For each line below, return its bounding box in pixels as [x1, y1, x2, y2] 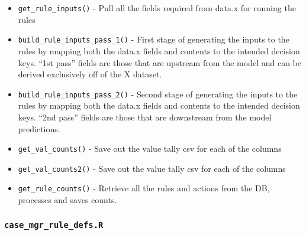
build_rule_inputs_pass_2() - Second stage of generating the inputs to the [18, 87, 298, 100]
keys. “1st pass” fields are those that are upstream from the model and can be [18, 56, 301, 68]
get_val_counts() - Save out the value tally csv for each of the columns [18, 142, 282, 155]
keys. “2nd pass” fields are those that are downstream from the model [18, 110, 272, 123]
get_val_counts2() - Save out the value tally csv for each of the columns [18, 162, 286, 174]
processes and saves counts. [18, 194, 117, 206]
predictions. [18, 122, 60, 135]
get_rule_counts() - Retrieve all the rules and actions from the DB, [18, 182, 270, 194]
